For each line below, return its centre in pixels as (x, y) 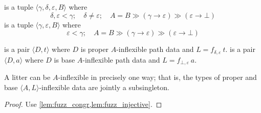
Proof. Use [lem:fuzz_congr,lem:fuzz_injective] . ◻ (83, 104)
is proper (94, 49)
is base (64, 59)
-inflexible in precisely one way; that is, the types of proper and (157, 77)
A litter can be (27, 77)
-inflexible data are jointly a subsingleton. (104, 87)
